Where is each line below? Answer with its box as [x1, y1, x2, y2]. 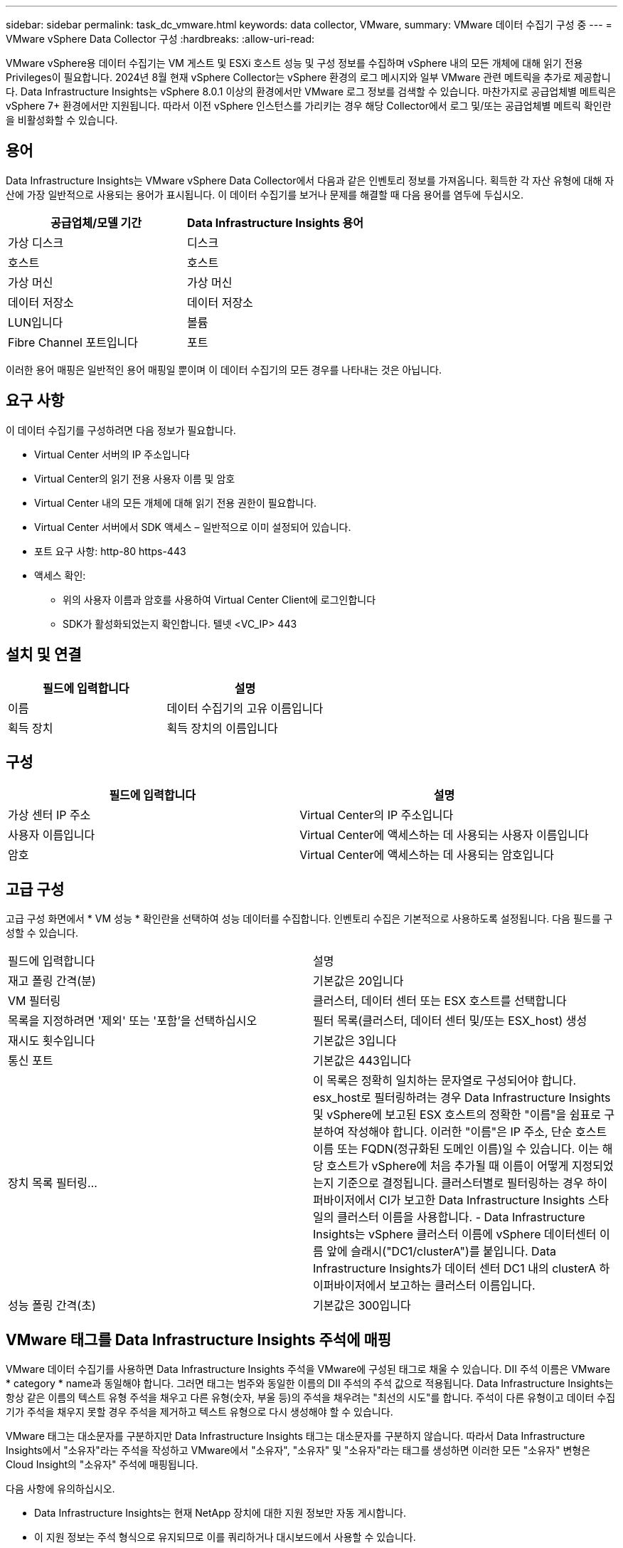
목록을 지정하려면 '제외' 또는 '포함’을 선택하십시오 [8, 1013, 257, 1028]
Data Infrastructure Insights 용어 [187, 215, 363, 230]
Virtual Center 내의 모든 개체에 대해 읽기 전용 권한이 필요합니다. [34, 496, 317, 509]
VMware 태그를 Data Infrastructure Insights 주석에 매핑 [6, 1330, 392, 1349]
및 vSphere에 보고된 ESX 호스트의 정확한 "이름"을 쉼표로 [313, 1107, 601, 1122]
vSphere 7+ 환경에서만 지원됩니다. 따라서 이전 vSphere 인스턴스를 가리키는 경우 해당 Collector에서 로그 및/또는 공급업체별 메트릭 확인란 [6, 100, 612, 112]
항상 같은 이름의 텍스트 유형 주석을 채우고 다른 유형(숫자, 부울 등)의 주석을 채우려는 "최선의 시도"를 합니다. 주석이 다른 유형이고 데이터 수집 [6, 1391, 616, 1404]
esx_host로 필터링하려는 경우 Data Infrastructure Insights [313, 1090, 611, 1105]
